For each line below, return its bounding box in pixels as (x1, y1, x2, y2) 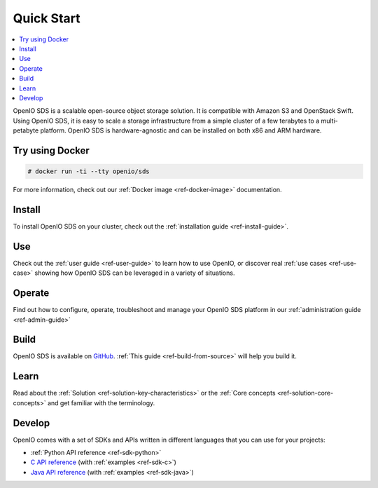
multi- (321, 116, 339, 125)
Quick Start (13, 11, 80, 26)
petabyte (13, 126, 39, 135)
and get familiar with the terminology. (47, 398, 155, 407)
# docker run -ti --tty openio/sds (27, 168, 150, 175)
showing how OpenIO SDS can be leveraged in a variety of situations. (34, 269, 235, 277)
